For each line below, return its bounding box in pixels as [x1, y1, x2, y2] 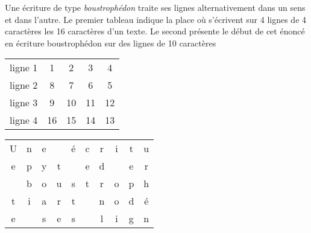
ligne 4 [10, 113, 38, 127]
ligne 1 [10, 60, 38, 75]
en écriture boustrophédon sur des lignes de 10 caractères [5, 36, 216, 49]
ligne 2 [10, 78, 38, 92]
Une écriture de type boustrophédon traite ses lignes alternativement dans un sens [5, 1, 306, 13]
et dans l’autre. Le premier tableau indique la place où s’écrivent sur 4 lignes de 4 [5, 13, 307, 25]
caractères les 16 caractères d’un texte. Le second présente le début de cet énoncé [5, 25, 305, 37]
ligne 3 [10, 95, 38, 110]
